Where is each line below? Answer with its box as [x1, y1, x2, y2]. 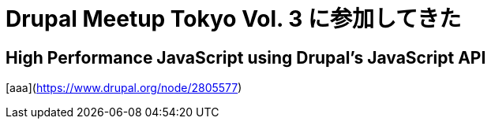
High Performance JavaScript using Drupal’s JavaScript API [6, 47, 486, 68]
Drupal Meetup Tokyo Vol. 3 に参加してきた [6, 6, 462, 32]
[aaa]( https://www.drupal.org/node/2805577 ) [6, 81, 242, 95]
